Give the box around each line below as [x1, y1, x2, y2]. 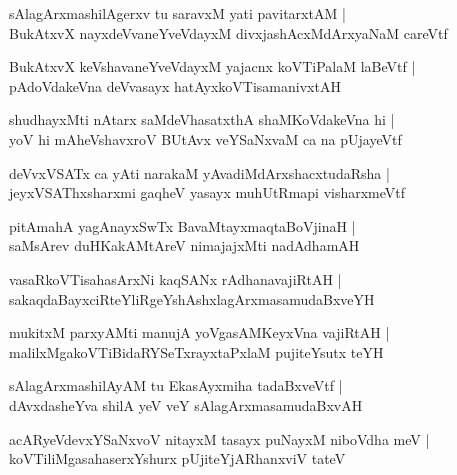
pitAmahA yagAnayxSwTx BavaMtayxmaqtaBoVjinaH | [9, 215, 356, 236]
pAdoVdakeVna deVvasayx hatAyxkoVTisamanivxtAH [9, 75, 341, 96]
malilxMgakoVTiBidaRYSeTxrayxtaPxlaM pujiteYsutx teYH [9, 341, 384, 362]
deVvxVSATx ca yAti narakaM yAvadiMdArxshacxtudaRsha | [9, 162, 390, 183]
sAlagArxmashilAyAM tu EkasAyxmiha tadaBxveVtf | [9, 375, 343, 396]
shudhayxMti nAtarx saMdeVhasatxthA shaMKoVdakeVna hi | [9, 109, 395, 130]
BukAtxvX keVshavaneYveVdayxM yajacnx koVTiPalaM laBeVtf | [9, 56, 416, 77]
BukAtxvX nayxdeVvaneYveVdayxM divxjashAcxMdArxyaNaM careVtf [9, 22, 448, 43]
